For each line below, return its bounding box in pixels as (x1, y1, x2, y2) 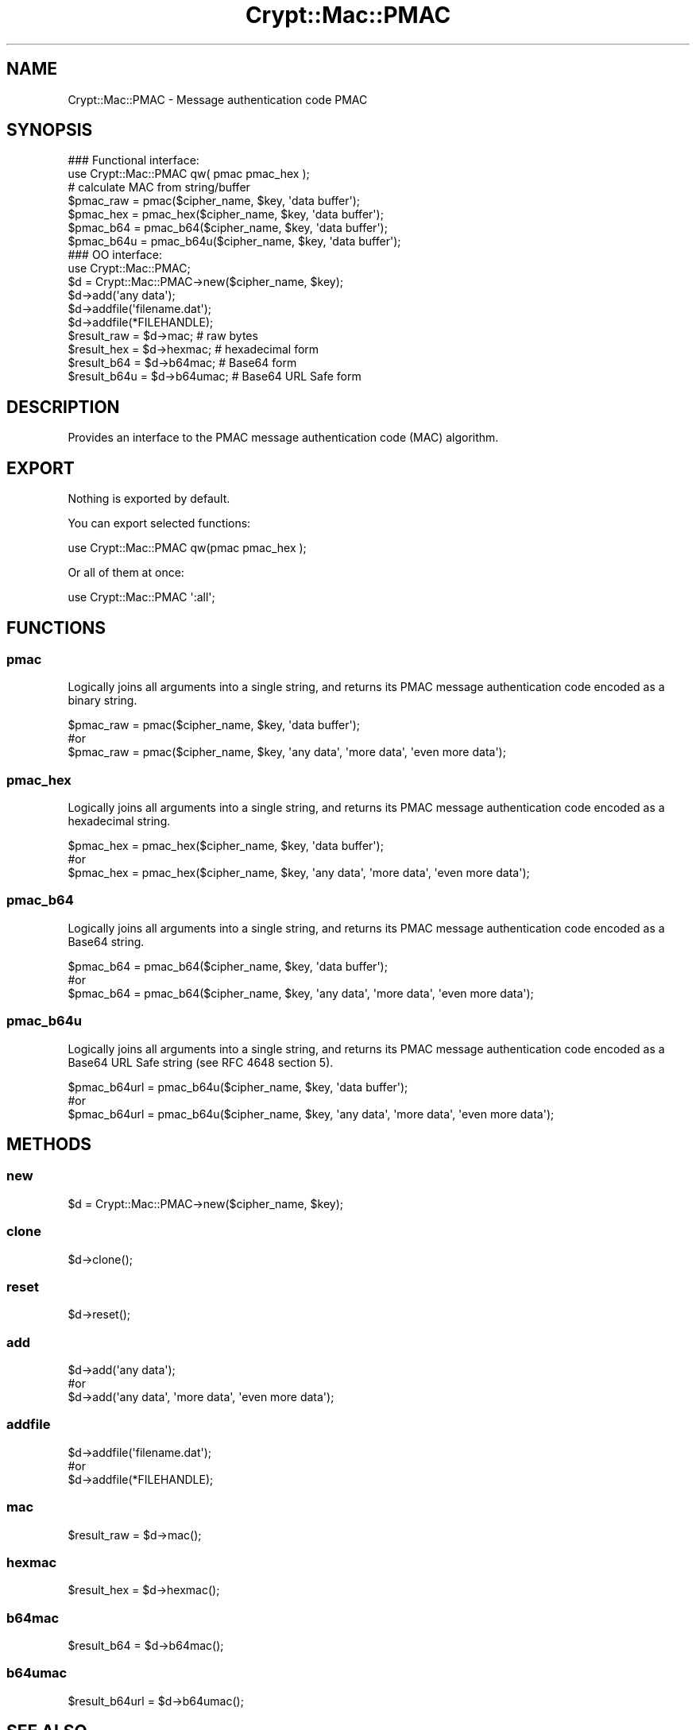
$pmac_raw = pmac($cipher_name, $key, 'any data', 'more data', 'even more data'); (68, 745, 506, 759)
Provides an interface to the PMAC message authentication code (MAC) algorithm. (68, 431, 499, 445)
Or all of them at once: (68, 566, 184, 580)
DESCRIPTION (6, 396, 120, 417)
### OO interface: (68, 248, 163, 262)
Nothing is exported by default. (68, 492, 230, 506)
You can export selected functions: (68, 516, 251, 531)
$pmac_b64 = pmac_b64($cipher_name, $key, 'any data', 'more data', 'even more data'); (68, 986, 534, 1000)
